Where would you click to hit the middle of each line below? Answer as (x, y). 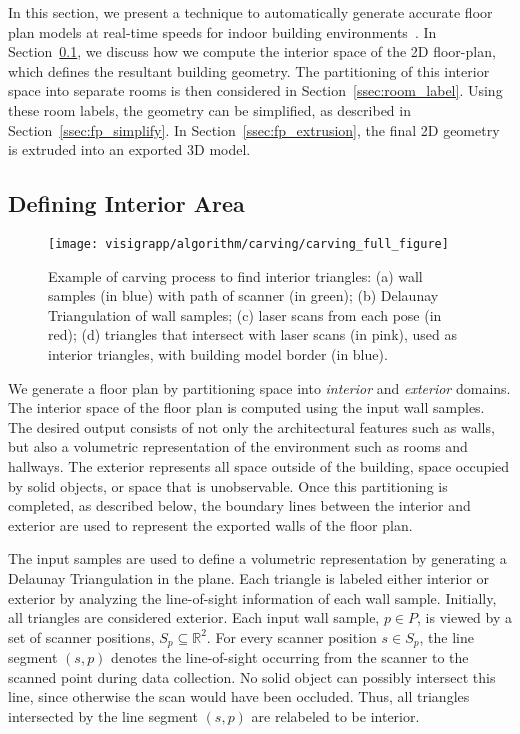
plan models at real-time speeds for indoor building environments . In (222, 31)
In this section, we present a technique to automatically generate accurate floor (250, 12)
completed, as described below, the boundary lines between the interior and (239, 505)
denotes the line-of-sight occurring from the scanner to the (290, 657)
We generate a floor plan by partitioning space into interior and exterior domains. (259, 387)
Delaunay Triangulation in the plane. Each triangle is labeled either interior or (249, 577)
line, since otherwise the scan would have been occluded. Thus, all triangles (239, 696)
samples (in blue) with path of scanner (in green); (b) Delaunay (243, 295)
